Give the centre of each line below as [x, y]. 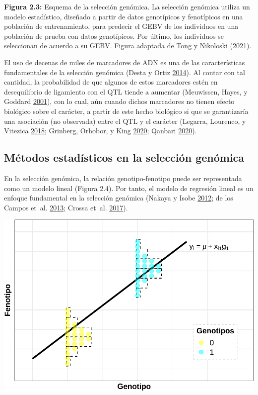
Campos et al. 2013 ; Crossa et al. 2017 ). [66, 207]
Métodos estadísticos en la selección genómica [124, 157]
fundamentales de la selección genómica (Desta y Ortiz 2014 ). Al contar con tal [125, 72]
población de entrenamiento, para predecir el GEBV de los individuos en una [121, 26]
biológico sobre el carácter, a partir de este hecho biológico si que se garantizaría [126, 111]
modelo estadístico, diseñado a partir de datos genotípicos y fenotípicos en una [124, 16]
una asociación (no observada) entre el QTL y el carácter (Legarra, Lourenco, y [125, 121]
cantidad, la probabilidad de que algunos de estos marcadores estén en [111, 82]
